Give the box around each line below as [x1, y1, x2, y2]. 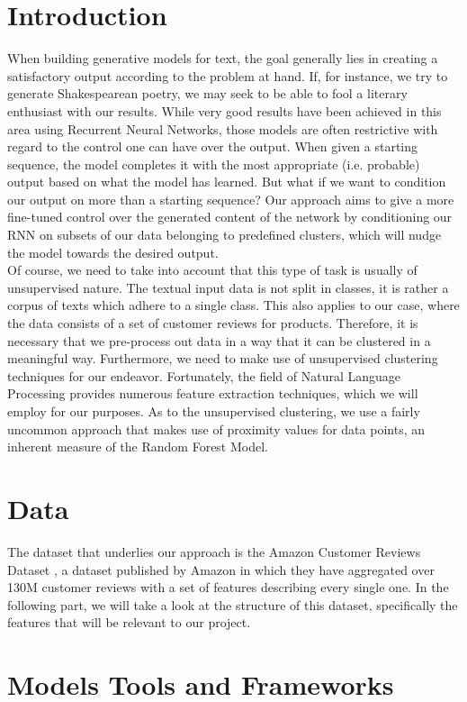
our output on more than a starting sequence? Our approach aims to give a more [7, 189, 454, 208]
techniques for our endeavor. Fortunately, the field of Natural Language [7, 366, 401, 385]
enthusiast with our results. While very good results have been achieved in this [7, 101, 442, 120]
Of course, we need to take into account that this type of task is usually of [7, 260, 418, 279]
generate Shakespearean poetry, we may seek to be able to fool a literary [7, 84, 408, 103]
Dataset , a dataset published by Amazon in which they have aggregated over [7, 560, 435, 579]
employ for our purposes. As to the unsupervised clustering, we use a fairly [7, 402, 420, 420]
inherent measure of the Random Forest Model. [7, 437, 268, 456]
